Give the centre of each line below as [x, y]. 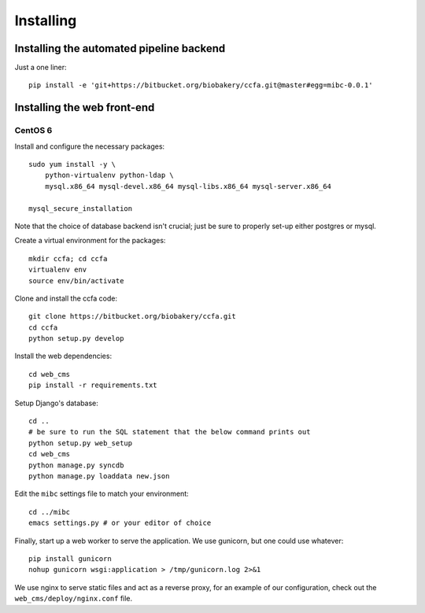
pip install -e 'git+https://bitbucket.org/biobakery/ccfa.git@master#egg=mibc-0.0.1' [201, 85]
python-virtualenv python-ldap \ [109, 175]
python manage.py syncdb [76, 465]
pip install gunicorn [70, 558]
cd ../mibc [50, 512]
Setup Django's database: [56, 403]
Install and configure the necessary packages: [90, 146]
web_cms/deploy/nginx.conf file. [74, 599]
